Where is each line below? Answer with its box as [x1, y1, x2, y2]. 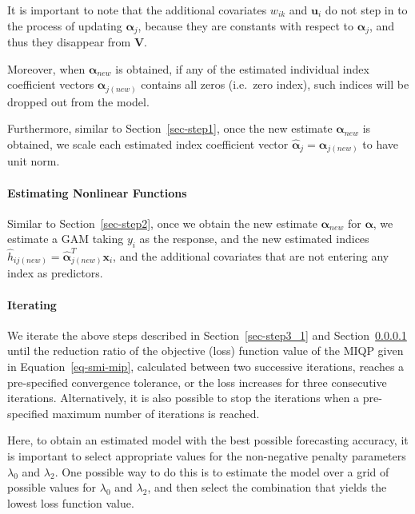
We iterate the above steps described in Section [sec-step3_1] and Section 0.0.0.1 [7, 326, 407, 343]
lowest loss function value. [7, 494, 134, 511]
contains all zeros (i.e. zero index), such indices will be [141, 76, 409, 93]
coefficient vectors [7, 76, 94, 93]
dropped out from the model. [7, 93, 150, 110]
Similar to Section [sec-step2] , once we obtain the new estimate [7, 214, 317, 231]
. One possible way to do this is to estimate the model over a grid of [54, 463, 389, 480]
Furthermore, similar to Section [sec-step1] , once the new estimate [7, 120, 333, 137]
